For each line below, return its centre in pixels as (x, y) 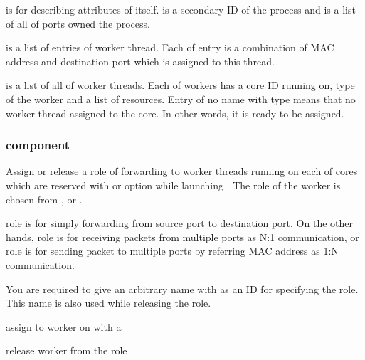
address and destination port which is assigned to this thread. (140, 61)
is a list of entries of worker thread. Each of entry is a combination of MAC (170, 47)
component (38, 145)
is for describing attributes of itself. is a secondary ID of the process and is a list (181, 9)
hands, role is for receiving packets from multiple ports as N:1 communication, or (182, 237)
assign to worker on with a (64, 326)
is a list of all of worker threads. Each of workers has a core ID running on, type (180, 85)
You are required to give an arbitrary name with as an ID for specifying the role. (182, 288)
